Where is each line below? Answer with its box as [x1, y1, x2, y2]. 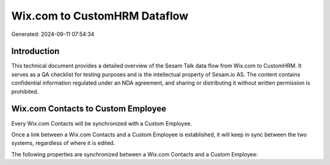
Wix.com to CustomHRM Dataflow [11, 9, 189, 23]
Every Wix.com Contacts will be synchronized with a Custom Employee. [11, 119, 193, 127]
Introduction [11, 46, 60, 57]
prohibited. [11, 88, 39, 95]
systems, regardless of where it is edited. [11, 139, 116, 147]
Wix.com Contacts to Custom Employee [11, 104, 166, 114]
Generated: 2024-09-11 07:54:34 [11, 30, 95, 38]
